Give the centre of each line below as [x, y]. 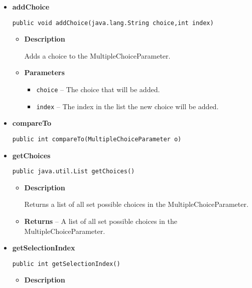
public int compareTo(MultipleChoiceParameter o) [97, 139]
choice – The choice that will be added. [98, 89]
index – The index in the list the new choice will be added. [128, 106]
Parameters [44, 72]
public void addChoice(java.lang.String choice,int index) [113, 23]
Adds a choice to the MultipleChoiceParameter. [97, 55]
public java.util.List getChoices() [74, 172]
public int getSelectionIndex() [66, 264]
